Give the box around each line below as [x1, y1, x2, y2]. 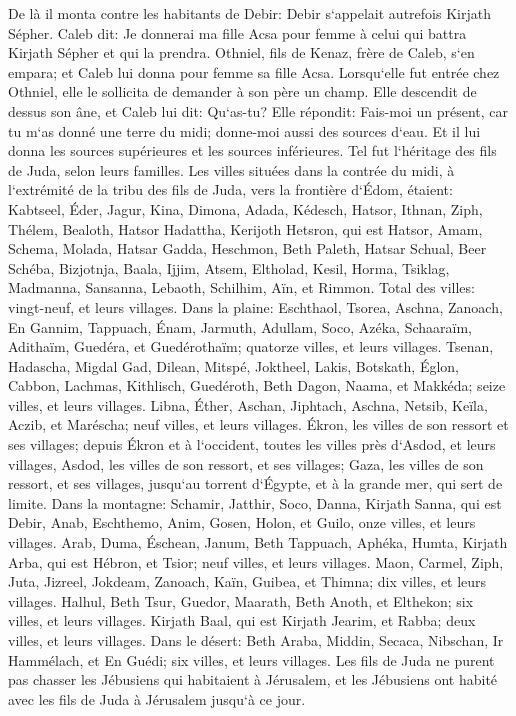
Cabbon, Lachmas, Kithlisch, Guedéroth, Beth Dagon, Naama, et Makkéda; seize [8, 375, 506, 396]
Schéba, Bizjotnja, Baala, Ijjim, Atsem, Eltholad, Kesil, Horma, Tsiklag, [8, 257, 450, 278]
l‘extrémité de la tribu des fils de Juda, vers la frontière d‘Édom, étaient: [8, 179, 453, 200]
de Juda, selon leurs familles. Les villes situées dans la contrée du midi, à [8, 159, 455, 180]
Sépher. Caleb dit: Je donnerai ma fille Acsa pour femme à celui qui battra [8, 22, 467, 43]
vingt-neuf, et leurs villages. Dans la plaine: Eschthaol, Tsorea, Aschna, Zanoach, [8, 296, 503, 317]
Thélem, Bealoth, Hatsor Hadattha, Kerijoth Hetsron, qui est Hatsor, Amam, [8, 218, 483, 239]
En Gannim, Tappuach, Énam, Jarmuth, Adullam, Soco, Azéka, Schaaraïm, [8, 316, 472, 337]
